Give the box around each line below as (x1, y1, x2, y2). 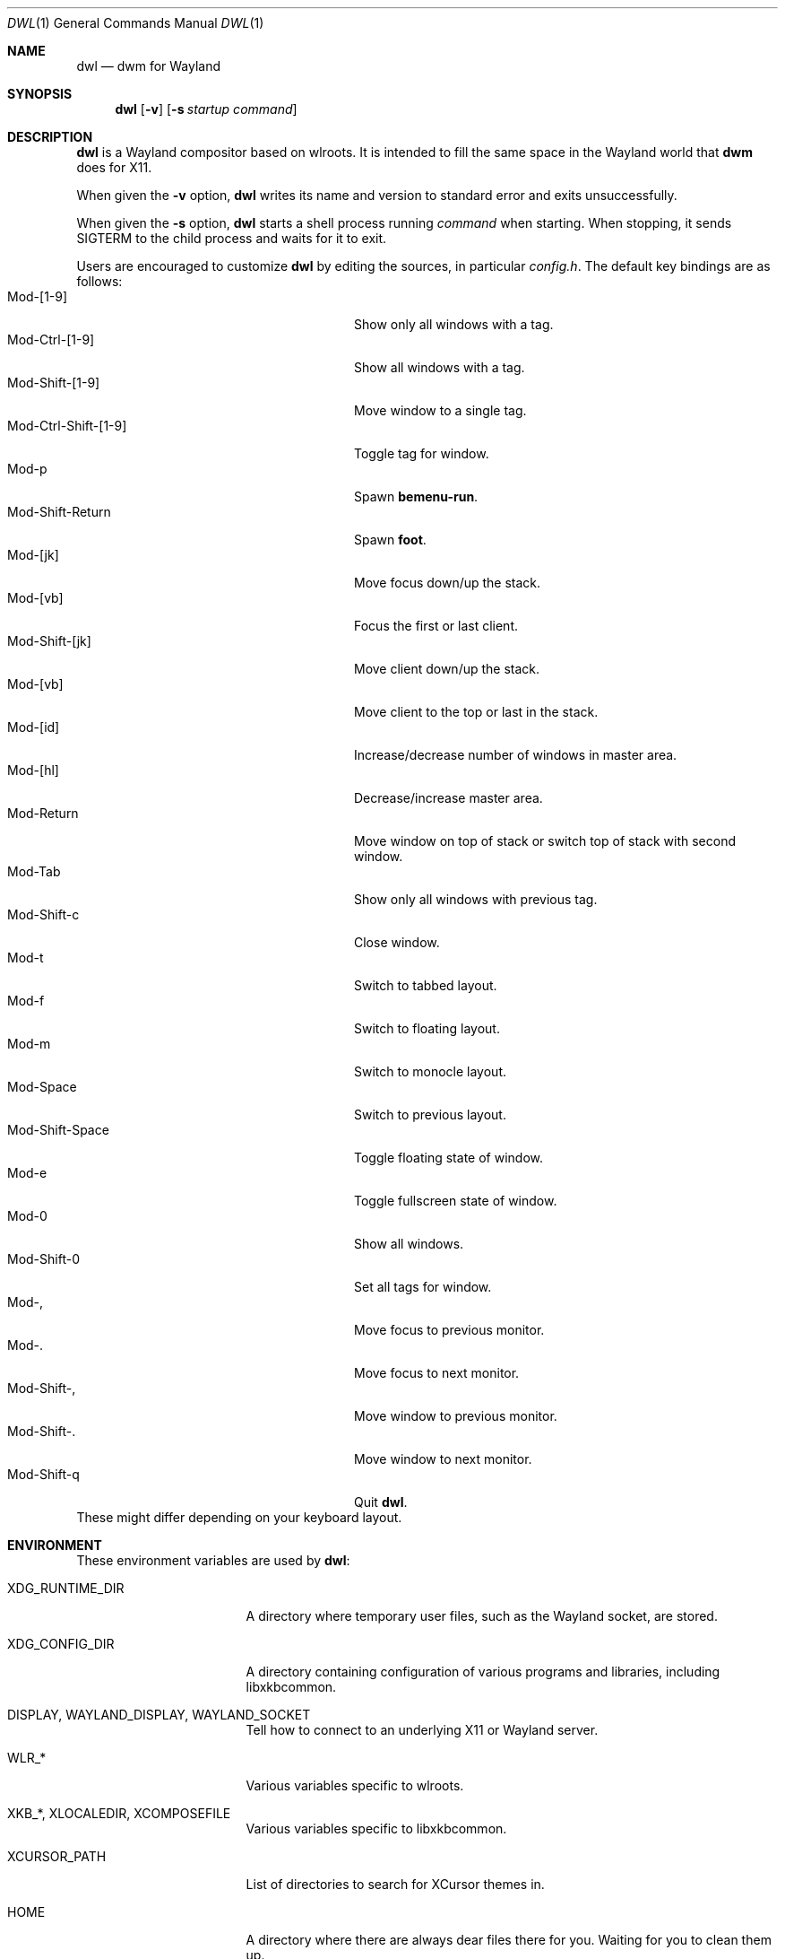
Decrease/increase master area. (354, 790, 543, 805)
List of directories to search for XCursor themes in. (246, 1876, 545, 1892)
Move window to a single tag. (354, 403, 527, 418)
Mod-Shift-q (7, 1467, 80, 1482)
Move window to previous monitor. (354, 1408, 557, 1424)
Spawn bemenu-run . (354, 489, 479, 504)
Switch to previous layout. (354, 1107, 506, 1122)
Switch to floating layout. (354, 1021, 500, 1036)
